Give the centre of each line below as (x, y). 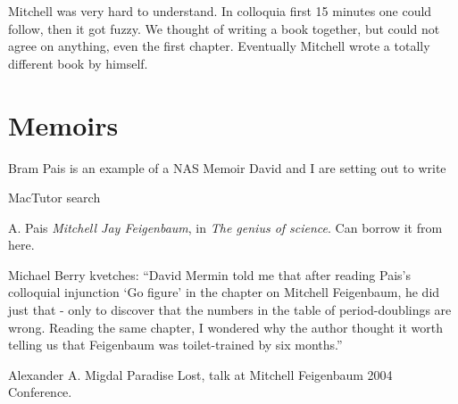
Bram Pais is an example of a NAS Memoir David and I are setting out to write (227, 167)
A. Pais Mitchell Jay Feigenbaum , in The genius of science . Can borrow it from (225, 227)
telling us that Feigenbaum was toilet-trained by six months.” (175, 345)
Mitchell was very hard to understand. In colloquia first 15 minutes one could (220, 11)
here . (21, 245)
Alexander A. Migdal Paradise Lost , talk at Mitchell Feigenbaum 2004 (200, 374)
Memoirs (63, 124)
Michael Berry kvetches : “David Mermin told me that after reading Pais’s (209, 274)
